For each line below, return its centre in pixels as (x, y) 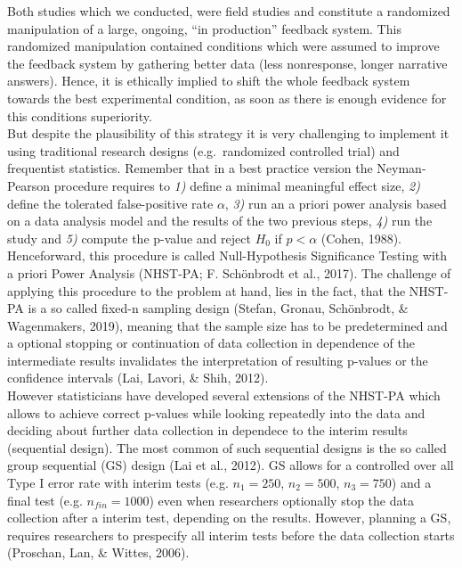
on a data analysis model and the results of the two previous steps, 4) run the (220, 221)
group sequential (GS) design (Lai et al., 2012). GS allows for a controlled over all (231, 465)
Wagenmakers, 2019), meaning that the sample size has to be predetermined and (227, 325)
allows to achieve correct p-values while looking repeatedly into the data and (216, 412)
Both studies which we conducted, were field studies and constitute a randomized (229, 11)
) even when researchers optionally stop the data (281, 500)
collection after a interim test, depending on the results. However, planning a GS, (229, 518)
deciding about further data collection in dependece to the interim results (207, 430)
